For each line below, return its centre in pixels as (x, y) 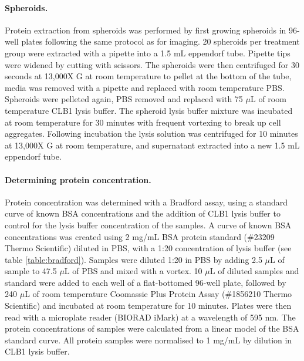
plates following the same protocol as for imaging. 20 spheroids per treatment (161, 41)
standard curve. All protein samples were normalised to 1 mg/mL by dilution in (148, 340)
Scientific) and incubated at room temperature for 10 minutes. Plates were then (148, 306)
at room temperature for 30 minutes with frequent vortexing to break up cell (143, 122)
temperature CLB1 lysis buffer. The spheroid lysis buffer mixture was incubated (149, 110)
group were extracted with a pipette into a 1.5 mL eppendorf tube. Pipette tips (148, 53)
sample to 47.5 (31, 271)
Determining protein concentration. (78, 179)
